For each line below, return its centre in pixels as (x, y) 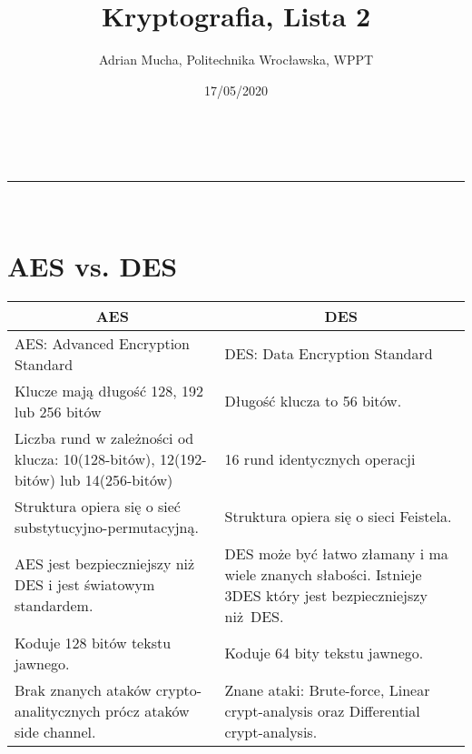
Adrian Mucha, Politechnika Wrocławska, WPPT (236, 60)
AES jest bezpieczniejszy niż (105, 564)
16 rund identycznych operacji (320, 458)
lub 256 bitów (58, 411)
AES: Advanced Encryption (102, 343)
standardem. (54, 606)
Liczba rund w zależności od (104, 437)
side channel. (55, 731)
